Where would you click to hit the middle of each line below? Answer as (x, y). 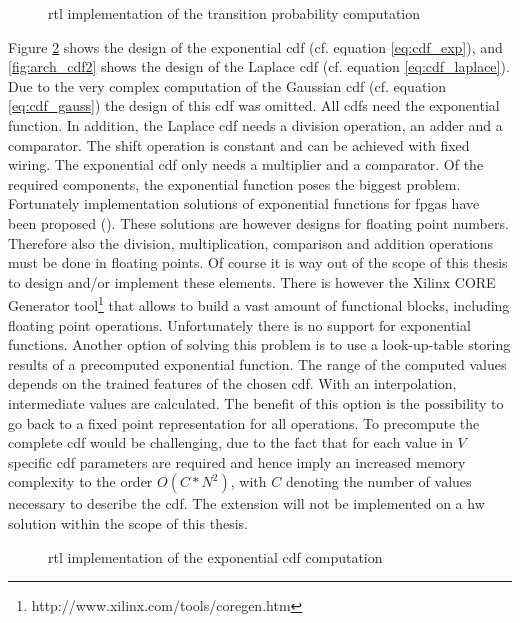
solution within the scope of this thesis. (128, 522)
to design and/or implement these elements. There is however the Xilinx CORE (252, 281)
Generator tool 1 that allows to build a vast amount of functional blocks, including (259, 303)
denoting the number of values (378, 481)
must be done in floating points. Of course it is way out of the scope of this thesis (258, 262)
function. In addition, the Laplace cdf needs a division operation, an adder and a (255, 124)
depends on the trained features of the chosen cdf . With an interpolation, (232, 383)
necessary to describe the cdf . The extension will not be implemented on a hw (246, 503)
